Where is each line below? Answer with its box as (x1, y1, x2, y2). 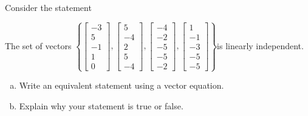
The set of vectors (5, 39, 72, 52)
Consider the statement (5, 1, 92, 13)
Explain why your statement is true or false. (19, 99, 183, 112)
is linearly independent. (217, 39, 304, 52)
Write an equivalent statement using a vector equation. (19, 79, 224, 92)
